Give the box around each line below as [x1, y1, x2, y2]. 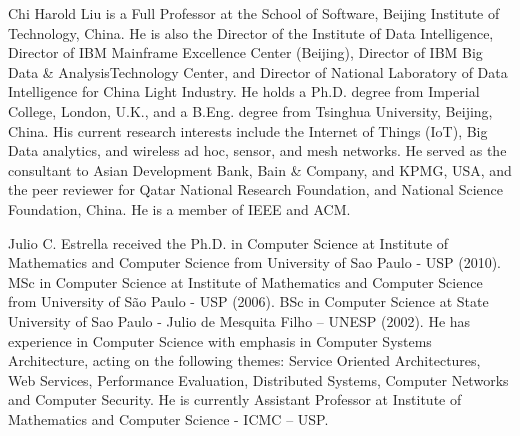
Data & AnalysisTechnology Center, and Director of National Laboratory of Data [8, 61, 508, 82]
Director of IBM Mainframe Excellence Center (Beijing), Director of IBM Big [8, 42, 483, 63]
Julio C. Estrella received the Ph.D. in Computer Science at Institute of [8, 232, 449, 253]
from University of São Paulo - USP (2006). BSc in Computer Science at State [8, 291, 489, 312]
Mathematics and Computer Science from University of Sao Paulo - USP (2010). [8, 252, 501, 273]
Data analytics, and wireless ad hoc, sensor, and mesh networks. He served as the [8, 140, 507, 161]
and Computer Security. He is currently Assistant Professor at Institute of [8, 389, 462, 410]
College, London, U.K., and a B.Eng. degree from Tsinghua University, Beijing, [8, 100, 493, 121]
